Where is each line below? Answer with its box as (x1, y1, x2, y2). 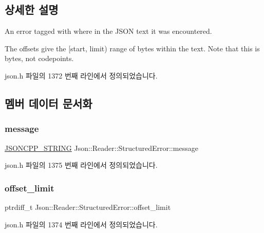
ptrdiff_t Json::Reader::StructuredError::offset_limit (5, 201, 171, 212)
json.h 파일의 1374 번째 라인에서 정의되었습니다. (5, 219, 158, 229)
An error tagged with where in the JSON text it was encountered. (5, 26, 212, 36)
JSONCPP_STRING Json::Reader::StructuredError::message (5, 142, 198, 153)
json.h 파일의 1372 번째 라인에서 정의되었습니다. (5, 70, 158, 81)
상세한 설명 (5, 2, 59, 17)
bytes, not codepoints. (5, 53, 74, 64)
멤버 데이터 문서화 (5, 95, 92, 111)
